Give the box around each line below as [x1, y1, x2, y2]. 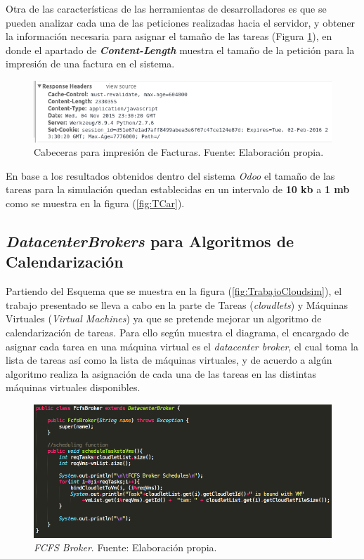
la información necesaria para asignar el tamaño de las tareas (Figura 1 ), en [6, 29, 332, 44]
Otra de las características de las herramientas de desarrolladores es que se [6, 1, 327, 15]
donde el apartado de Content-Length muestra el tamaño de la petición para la [6, 42, 355, 57]
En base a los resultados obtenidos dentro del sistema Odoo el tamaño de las [6, 168, 335, 183]
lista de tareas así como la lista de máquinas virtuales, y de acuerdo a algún [6, 353, 332, 367]
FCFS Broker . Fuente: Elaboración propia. [34, 540, 217, 555]
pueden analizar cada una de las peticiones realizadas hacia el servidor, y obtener [6, 15, 356, 29]
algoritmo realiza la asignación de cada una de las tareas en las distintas [6, 366, 316, 381]
